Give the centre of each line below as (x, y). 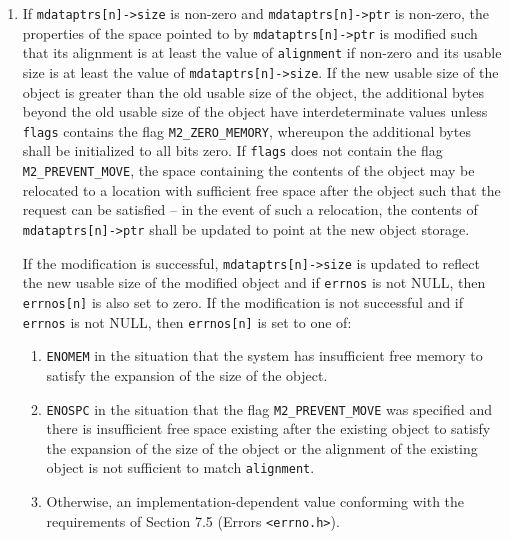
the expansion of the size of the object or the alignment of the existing (262, 447)
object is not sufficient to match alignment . (180, 467)
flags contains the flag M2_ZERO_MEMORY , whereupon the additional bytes (246, 130)
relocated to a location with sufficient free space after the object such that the (261, 189)
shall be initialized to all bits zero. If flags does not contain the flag (232, 150)
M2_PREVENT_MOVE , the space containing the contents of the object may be (248, 170)
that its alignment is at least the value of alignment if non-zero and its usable (262, 52)
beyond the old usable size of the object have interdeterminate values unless (255, 111)
